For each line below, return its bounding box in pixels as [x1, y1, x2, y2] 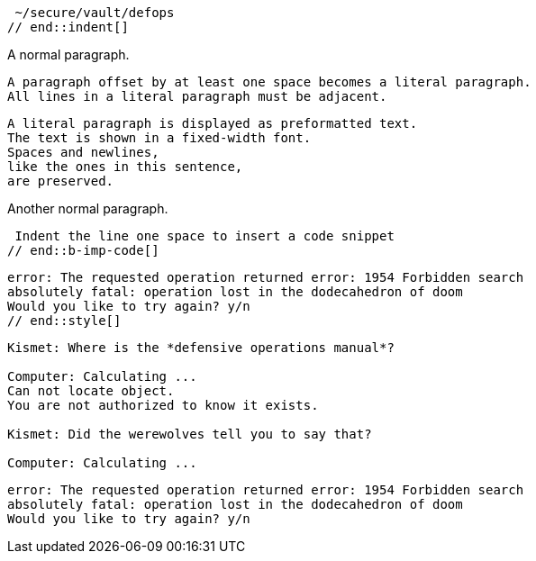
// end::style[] [7, 313, 122, 328]
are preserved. [7, 174, 114, 188]
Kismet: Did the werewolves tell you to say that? [7, 427, 372, 441]
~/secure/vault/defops [14, 5, 175, 20]
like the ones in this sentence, [7, 159, 243, 174]
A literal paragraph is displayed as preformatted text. [7, 116, 418, 131]
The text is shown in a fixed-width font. [7, 131, 312, 145]
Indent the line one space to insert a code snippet [14, 229, 395, 243]
